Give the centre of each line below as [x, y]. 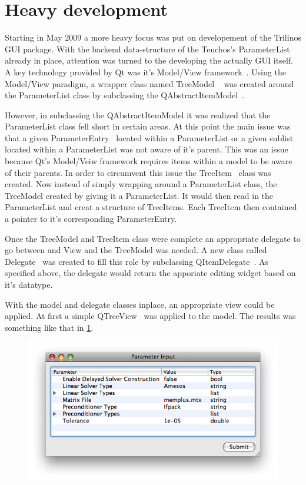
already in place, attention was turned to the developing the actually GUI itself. [149, 60]
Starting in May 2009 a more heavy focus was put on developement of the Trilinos [153, 37]
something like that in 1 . [49, 327]
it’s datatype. [29, 284]
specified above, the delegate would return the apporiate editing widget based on [150, 273]
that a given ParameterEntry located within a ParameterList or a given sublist [149, 137]
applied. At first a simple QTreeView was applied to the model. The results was [150, 316]
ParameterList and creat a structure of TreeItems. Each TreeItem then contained [151, 207]
